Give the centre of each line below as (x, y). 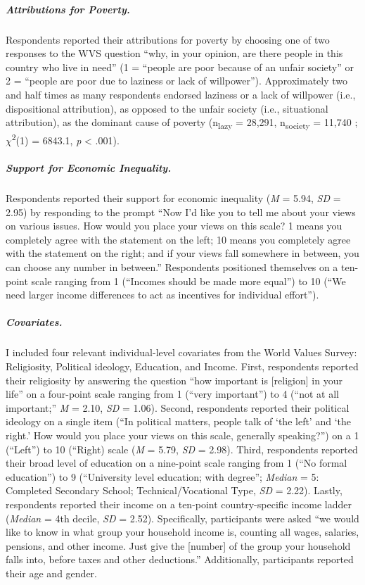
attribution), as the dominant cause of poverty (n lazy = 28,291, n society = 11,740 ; (182, 123)
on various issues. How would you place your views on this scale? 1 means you (174, 226)
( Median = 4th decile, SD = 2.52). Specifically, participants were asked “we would (182, 518)
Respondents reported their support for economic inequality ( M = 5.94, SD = (173, 198)
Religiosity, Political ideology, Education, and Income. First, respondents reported (182, 366)
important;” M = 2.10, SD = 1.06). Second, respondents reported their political (178, 407)
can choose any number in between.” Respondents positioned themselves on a (172, 267)
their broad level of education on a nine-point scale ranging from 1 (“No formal (177, 463)
